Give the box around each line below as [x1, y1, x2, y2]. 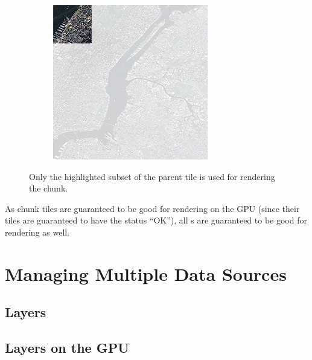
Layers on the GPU [5, 338, 129, 357]
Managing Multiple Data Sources [5, 261, 287, 286]
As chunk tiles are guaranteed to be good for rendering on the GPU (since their [5, 202, 300, 214]
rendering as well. [5, 225, 70, 238]
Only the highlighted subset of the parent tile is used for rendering [29, 170, 275, 182]
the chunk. [29, 182, 68, 194]
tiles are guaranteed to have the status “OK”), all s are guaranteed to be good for [5, 214, 307, 227]
